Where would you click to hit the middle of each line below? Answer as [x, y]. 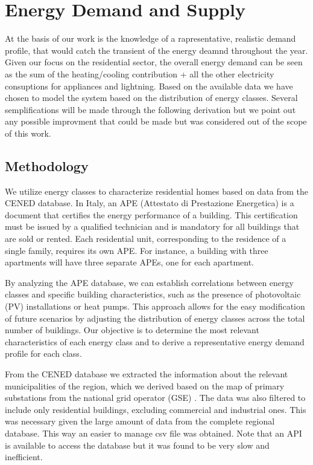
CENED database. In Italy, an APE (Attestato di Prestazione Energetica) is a [150, 203]
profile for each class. [43, 353]
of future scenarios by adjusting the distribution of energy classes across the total [155, 318]
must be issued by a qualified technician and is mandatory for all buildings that [152, 226]
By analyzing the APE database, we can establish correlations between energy [149, 282]
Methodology [47, 165]
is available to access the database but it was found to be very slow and [137, 445]
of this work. [28, 133]
